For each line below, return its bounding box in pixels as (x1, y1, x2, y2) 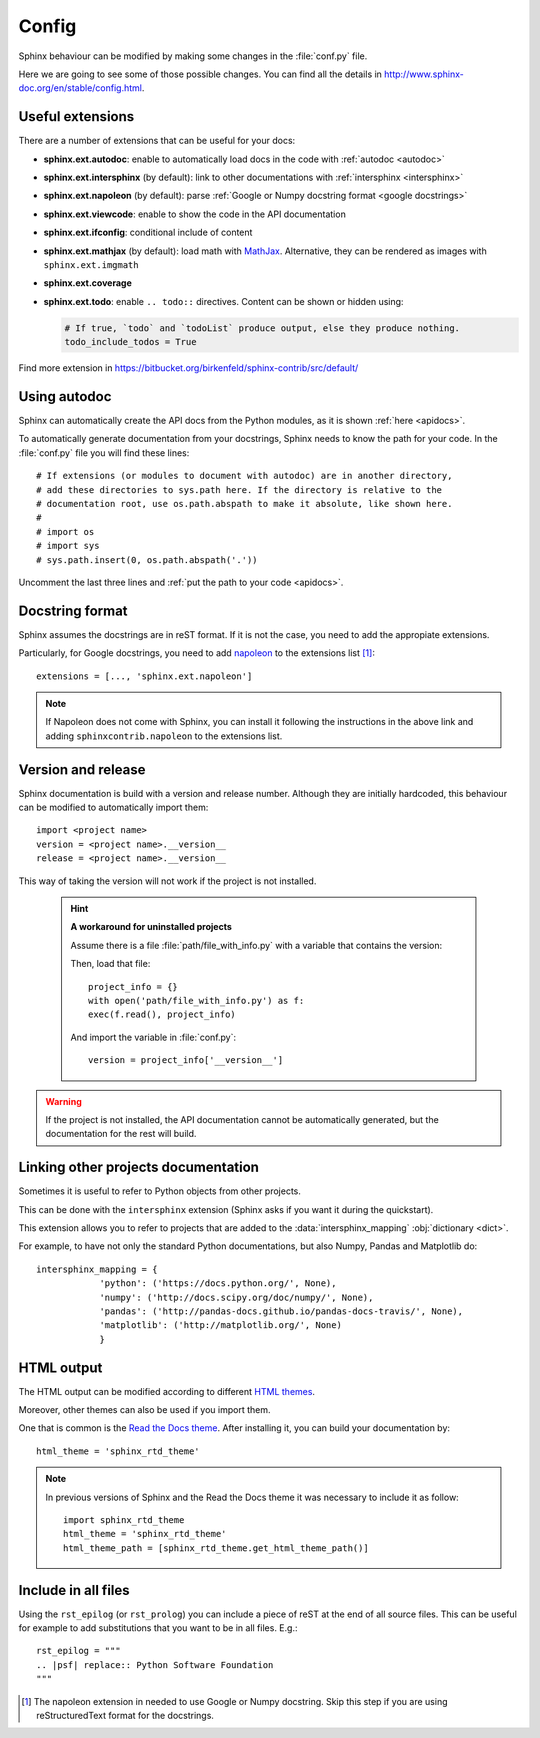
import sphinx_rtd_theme (63, 1515, 185, 1525)
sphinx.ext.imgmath (43, 259, 139, 270)
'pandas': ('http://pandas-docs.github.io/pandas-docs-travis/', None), (99, 1305, 464, 1317)
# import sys (36, 540, 100, 552)
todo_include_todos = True (64, 336, 197, 348)
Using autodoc (18, 388, 112, 405)
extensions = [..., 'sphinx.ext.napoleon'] (36, 670, 253, 682)
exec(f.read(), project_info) (88, 1009, 237, 1020)
